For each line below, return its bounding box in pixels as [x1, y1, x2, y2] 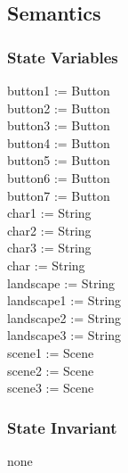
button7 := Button [7, 186, 110, 204]
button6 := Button [7, 168, 110, 187]
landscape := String [7, 273, 116, 292]
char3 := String [7, 238, 92, 257]
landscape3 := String [7, 326, 122, 344]
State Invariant [7, 416, 117, 438]
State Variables [7, 46, 118, 68]
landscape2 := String [7, 308, 122, 327]
